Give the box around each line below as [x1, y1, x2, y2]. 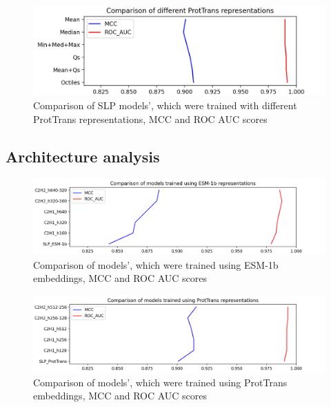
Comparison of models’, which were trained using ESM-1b [33, 257, 279, 272]
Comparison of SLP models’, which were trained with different [33, 98, 297, 113]
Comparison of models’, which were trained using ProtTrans [33, 375, 288, 389]
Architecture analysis [6, 145, 160, 167]
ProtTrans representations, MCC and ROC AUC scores [33, 111, 268, 126]
